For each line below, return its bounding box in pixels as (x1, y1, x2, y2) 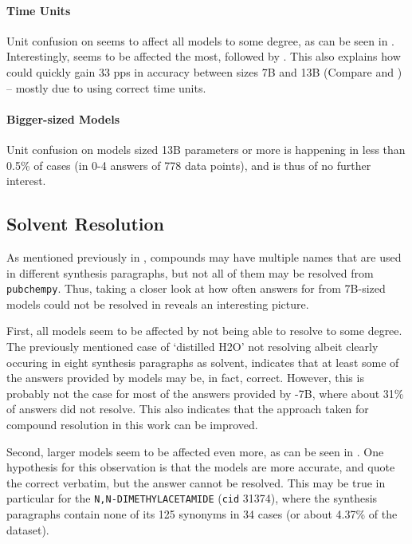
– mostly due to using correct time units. (6, 79, 206, 96)
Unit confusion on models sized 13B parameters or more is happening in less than (6, 140, 406, 157)
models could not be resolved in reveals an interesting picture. (6, 295, 309, 312)
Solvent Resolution (6, 211, 165, 236)
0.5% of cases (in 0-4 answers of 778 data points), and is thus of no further (6, 156, 371, 173)
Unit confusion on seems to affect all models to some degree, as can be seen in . (6, 32, 394, 49)
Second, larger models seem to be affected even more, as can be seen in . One (6, 443, 384, 459)
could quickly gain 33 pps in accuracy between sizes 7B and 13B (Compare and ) (6, 63, 402, 80)
